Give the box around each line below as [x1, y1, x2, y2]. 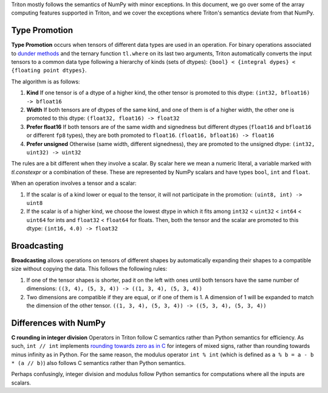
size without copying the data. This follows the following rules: [11, 265, 168, 273]
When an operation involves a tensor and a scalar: [11, 179, 137, 187]
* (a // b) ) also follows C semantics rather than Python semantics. [11, 360, 186, 367]
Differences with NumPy [11, 318, 106, 328]
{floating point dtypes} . [11, 67, 87, 74]
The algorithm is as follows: [11, 78, 80, 85]
